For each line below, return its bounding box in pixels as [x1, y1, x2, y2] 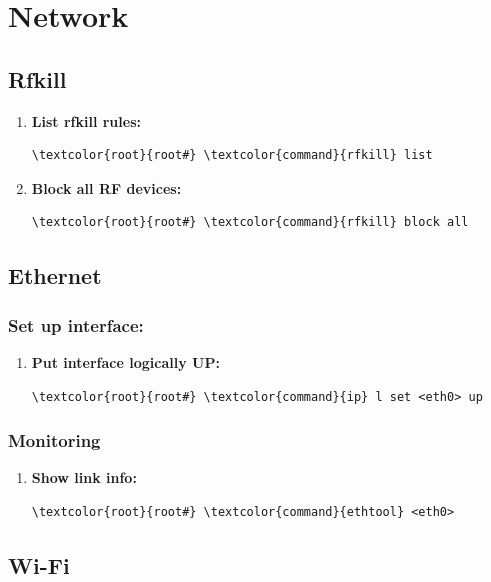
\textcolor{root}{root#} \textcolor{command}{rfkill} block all [31, 215, 469, 230]
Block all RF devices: [31, 177, 182, 198]
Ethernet [8, 260, 102, 291]
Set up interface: [8, 312, 144, 337]
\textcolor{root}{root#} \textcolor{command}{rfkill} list [31, 148, 433, 163]
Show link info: [31, 467, 137, 488]
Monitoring [8, 428, 101, 453]
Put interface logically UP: [31, 351, 220, 372]
